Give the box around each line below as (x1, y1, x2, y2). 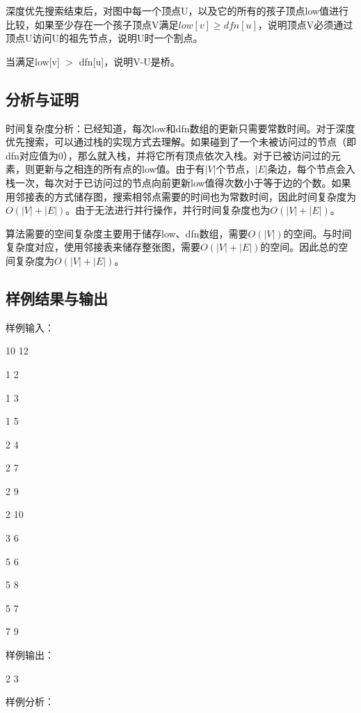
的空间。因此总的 (260, 240, 339, 254)
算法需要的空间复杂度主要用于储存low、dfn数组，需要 (6, 226, 248, 240)
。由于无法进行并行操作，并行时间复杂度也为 (65, 203, 271, 217)
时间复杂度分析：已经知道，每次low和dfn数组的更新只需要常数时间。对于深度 (6, 120, 355, 135)
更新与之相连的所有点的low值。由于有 (34, 162, 205, 176)
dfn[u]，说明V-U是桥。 (79, 54, 180, 68)
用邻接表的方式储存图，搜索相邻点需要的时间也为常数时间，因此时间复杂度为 (6, 189, 356, 203)
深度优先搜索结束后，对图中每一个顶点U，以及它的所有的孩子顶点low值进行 (6, 3, 349, 17)
